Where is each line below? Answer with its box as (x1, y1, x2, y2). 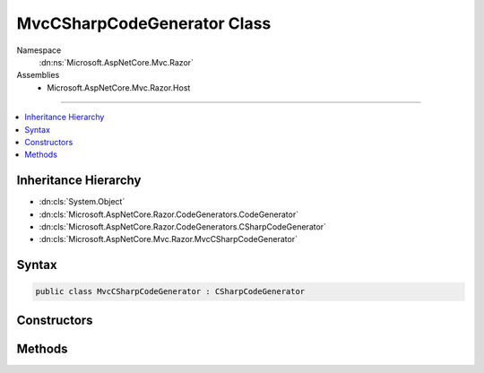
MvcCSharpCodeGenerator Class (16, 13, 272, 33)
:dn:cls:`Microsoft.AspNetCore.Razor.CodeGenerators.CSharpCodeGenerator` (39, 221, 327, 232)
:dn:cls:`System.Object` (39, 196, 125, 207)
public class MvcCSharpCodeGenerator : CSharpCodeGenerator (35, 287, 306, 297)
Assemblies (16, 70, 60, 81)
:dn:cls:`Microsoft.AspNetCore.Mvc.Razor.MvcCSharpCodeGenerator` (39, 234, 298, 245)
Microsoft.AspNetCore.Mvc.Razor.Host (47, 82, 191, 93)
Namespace (16, 45, 62, 56)
